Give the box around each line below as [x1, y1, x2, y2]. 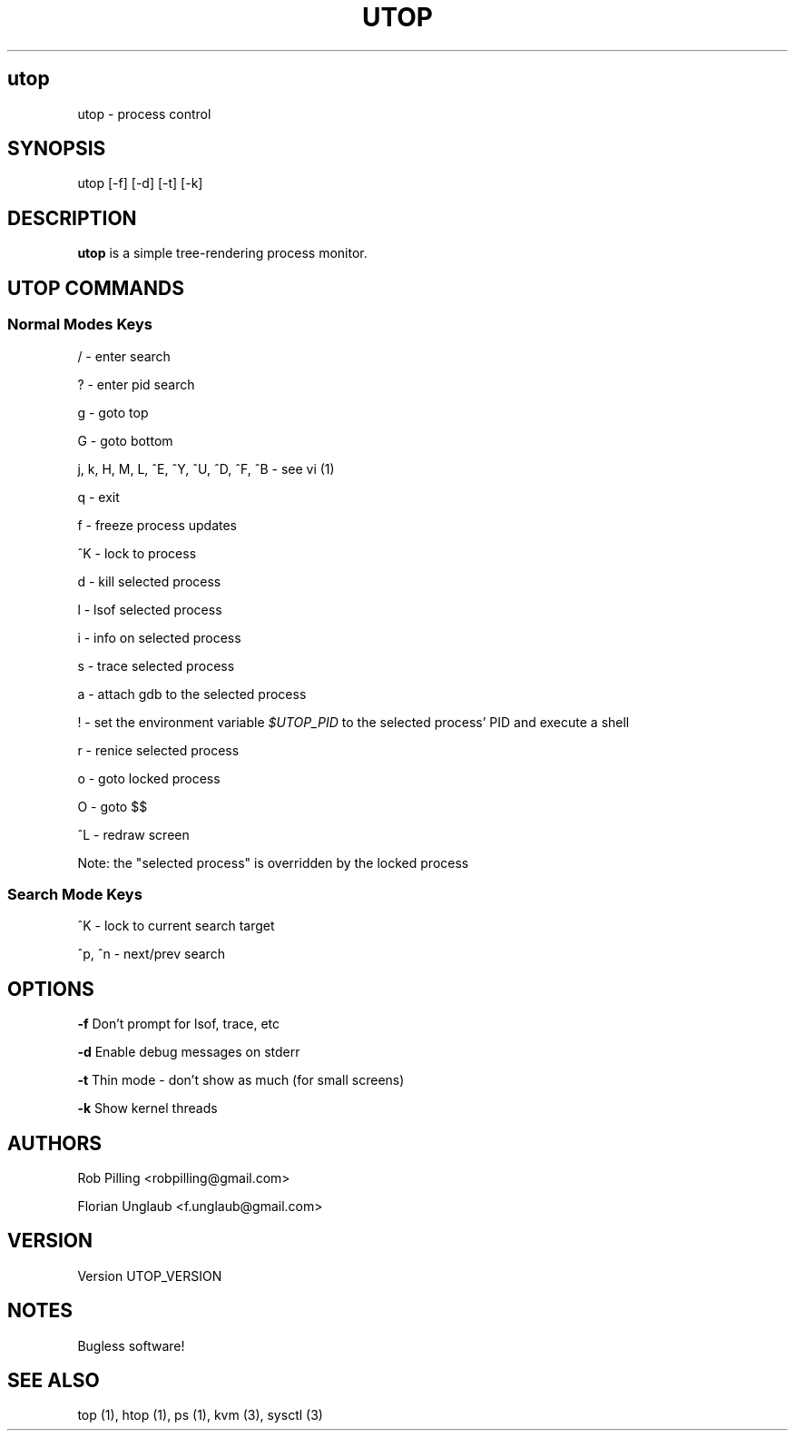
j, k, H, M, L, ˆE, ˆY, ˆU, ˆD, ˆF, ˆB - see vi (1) [77, 460, 335, 477]
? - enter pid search [77, 376, 195, 392]
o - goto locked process [77, 770, 221, 786]
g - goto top [77, 404, 149, 420]
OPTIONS [7, 977, 94, 1000]
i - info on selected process [77, 629, 241, 645]
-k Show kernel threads [77, 1100, 218, 1117]
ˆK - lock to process [77, 545, 197, 561]
